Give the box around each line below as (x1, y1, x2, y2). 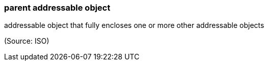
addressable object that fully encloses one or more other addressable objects (4, 21, 264, 30)
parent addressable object (4, 3, 111, 13)
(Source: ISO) (4, 37, 49, 46)
